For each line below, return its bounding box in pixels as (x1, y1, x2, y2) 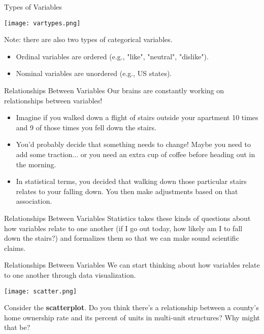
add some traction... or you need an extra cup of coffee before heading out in (16, 149, 255, 159)
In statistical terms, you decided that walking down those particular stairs (16, 176, 247, 187)
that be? (4, 322, 30, 332)
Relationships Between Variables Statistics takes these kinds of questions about (4, 212, 251, 223)
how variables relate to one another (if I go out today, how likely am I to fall (4, 222, 243, 233)
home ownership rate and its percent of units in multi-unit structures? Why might (4, 312, 260, 322)
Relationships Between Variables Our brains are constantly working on (4, 85, 224, 96)
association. (16, 196, 52, 206)
